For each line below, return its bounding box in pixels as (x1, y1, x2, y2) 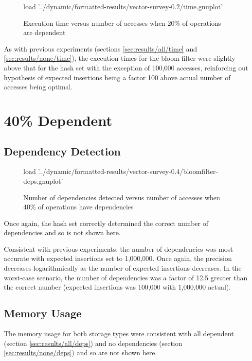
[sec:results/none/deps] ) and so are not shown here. (4, 347, 157, 358)
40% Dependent (4, 110, 112, 130)
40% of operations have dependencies (23, 202, 134, 212)
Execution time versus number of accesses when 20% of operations (23, 17, 221, 28)
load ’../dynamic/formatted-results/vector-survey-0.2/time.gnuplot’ (23, 1, 223, 11)
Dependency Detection (4, 143, 121, 158)
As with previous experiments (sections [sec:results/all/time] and (4, 43, 197, 53)
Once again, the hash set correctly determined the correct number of (4, 218, 208, 228)
